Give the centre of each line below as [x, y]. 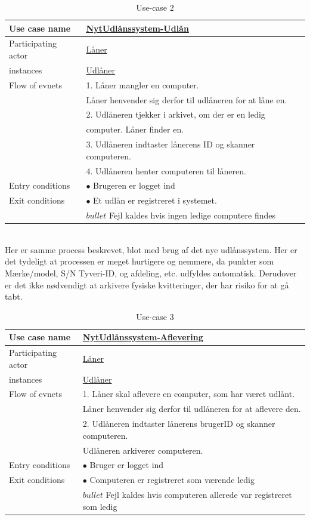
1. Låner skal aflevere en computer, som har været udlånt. [189, 394]
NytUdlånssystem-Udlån [137, 28]
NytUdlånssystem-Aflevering [143, 337]
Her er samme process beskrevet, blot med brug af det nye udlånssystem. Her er [151, 249]
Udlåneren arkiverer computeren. [143, 450]
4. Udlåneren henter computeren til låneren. [166, 170]
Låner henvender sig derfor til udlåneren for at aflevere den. [192, 409]
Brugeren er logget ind [134, 185]
